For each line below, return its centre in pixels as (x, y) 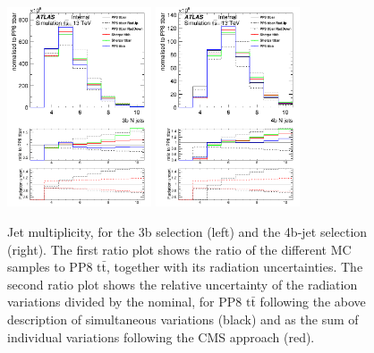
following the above (313, 302)
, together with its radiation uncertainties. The (235, 267)
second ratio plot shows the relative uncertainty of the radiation (183, 284)
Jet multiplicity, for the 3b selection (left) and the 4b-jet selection (187, 231)
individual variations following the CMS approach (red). (161, 336)
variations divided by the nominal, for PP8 (125, 302)
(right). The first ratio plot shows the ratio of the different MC (179, 249)
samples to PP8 (50, 267)
